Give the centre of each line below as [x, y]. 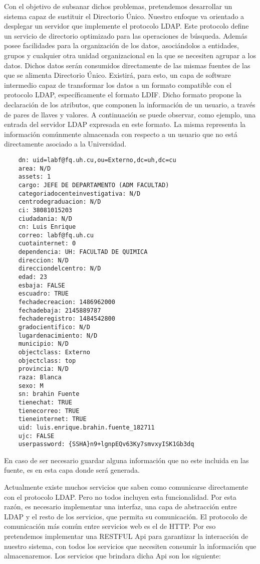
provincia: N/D [43, 369]
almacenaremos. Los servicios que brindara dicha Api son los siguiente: [112, 556]
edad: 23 [33, 277]
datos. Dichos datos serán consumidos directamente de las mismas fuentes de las [127, 65]
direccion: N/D [43, 260]
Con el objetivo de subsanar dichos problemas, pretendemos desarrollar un [118, 6]
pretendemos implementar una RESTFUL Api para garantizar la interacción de [126, 536]
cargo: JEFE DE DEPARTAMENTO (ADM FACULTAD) [94, 185]
